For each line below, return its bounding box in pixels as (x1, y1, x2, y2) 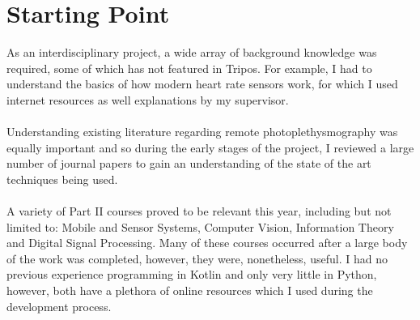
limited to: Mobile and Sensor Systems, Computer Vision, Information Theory (6, 218, 394, 235)
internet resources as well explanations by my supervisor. (6, 91, 289, 108)
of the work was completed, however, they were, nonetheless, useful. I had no (6, 250, 388, 267)
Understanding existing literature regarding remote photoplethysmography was (6, 123, 398, 140)
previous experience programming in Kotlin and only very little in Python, (6, 266, 377, 283)
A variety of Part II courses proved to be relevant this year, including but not (6, 203, 392, 220)
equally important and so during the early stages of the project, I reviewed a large (6, 139, 414, 156)
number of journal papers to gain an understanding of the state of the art (6, 155, 371, 172)
